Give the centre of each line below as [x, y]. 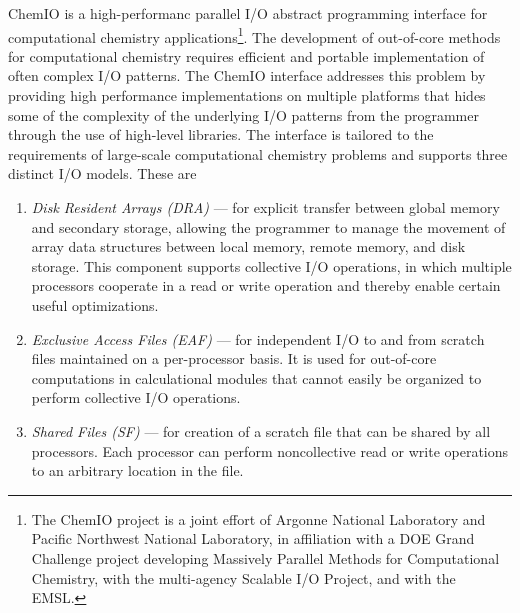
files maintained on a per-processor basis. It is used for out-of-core [234, 358]
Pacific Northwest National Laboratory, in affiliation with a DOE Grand [253, 538]
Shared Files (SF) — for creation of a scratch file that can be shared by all [261, 430]
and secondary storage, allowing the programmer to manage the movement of [268, 226]
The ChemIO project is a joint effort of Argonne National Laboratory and [258, 518]
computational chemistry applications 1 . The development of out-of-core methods [254, 35]
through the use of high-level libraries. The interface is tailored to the [221, 134]
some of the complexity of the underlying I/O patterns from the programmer [243, 114]
